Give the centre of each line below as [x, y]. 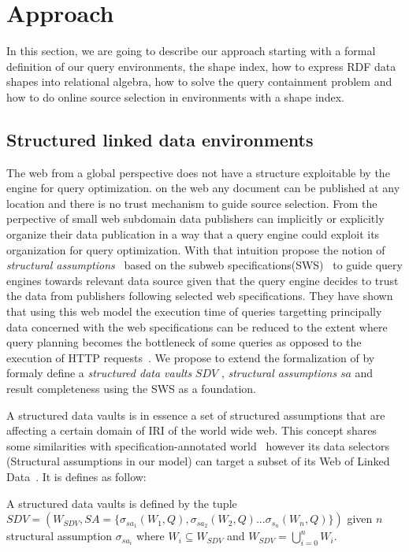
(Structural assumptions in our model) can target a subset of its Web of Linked [198, 461]
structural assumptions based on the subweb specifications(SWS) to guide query [204, 265]
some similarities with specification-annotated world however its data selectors [198, 445]
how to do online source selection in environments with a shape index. [175, 96]
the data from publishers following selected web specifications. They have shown [200, 296]
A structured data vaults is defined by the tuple [122, 503]
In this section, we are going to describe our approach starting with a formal [191, 51]
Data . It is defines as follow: [76, 476]
